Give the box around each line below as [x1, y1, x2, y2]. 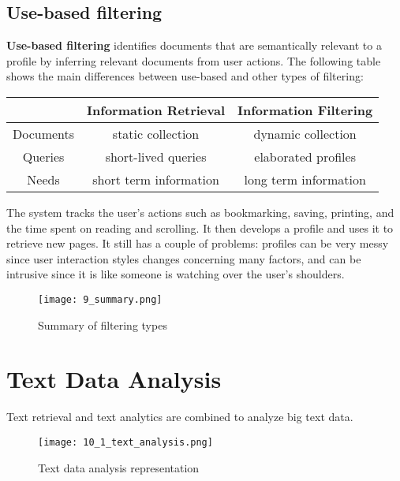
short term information [92, 170, 219, 188]
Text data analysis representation [38, 459, 200, 475]
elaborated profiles [254, 147, 356, 166]
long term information [244, 170, 366, 188]
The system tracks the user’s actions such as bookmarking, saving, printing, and [6, 203, 394, 220]
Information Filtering [237, 100, 373, 119]
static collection [112, 124, 200, 143]
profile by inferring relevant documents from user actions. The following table [6, 52, 381, 69]
